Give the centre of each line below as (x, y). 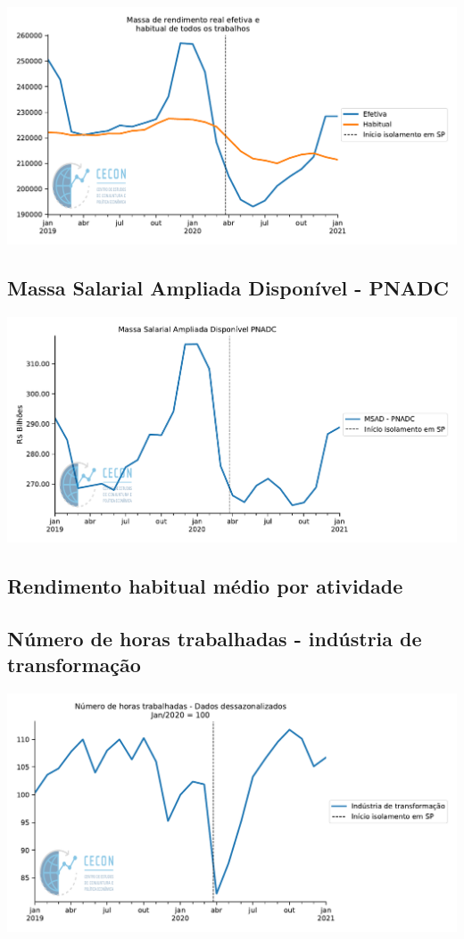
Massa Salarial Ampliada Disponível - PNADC (228, 288)
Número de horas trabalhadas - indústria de (215, 638)
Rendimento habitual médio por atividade (205, 585)
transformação (74, 664)
